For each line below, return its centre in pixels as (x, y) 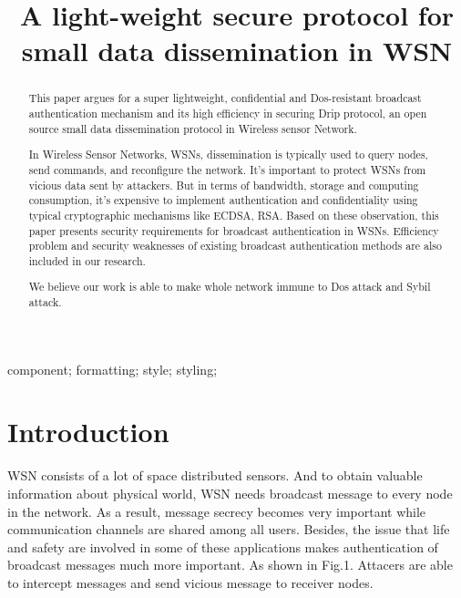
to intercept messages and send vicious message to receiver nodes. (190, 582)
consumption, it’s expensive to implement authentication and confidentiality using (223, 200)
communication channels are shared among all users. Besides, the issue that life (229, 529)
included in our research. (87, 260)
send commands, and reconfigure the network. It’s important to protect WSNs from (227, 169)
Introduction (88, 432)
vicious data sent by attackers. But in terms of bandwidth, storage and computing (224, 185)
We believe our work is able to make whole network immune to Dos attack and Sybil (230, 287)
